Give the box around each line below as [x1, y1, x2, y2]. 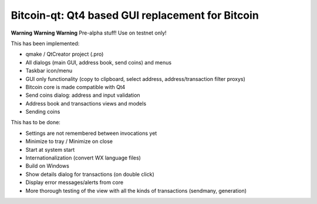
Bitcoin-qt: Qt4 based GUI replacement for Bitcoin [11, 9, 259, 22]
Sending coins [25, 108, 60, 115]
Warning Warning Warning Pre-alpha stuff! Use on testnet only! [11, 29, 167, 36]
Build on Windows [25, 162, 70, 169]
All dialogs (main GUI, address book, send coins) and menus [25, 59, 172, 66]
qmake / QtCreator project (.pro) [25, 50, 104, 58]
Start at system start [25, 146, 75, 153]
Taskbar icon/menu [25, 67, 73, 74]
